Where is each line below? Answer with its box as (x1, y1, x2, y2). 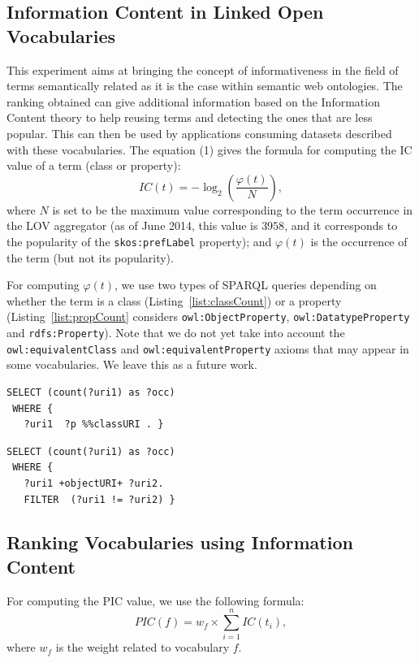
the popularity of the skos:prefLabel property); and (6, 232, 272, 249)
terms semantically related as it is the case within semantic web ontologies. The (6, 77, 403, 94)
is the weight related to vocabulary (55, 639, 230, 656)
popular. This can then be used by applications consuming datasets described (6, 124, 392, 141)
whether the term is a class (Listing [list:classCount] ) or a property (6, 292, 342, 309)
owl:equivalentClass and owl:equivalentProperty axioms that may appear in (6, 340, 409, 357)
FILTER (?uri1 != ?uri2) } (24, 493, 175, 505)
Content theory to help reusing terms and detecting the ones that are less (6, 109, 373, 126)
